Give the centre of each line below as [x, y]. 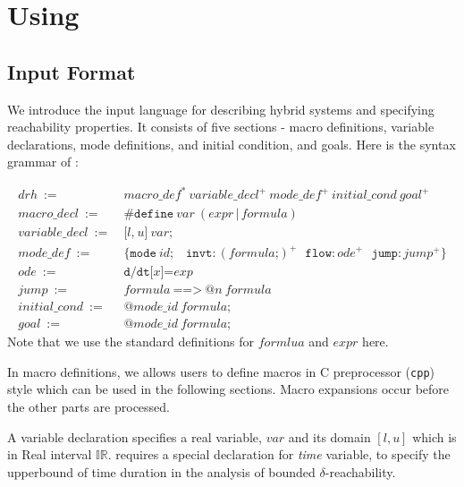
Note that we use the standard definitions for [131, 342]
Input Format [72, 71]
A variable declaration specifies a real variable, [135, 436]
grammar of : [43, 162]
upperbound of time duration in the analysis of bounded [161, 471]
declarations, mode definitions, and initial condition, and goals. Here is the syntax [232, 144]
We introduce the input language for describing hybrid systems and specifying [221, 109]
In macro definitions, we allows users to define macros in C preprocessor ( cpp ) [221, 371]
